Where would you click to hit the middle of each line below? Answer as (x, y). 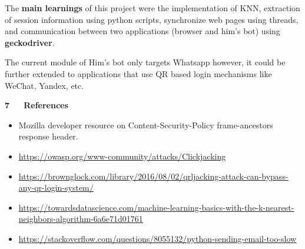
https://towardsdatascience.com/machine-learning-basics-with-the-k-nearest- (156, 207)
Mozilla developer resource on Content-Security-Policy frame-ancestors (146, 124)
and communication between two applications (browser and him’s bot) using (142, 31)
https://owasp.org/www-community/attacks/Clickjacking (122, 156)
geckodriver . (30, 42)
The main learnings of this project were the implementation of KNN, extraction (152, 8)
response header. (48, 136)
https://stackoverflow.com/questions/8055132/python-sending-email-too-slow (158, 238)
